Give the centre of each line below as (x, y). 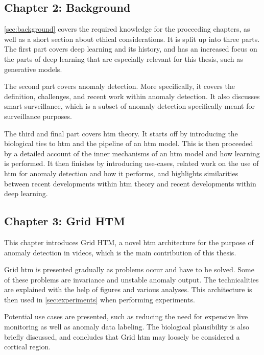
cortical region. (28, 347)
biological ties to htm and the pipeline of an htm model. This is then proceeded (129, 143)
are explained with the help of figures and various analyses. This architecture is (128, 289)
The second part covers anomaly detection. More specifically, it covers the (119, 86)
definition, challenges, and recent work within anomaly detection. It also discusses (132, 96)
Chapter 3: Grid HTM (65, 221)
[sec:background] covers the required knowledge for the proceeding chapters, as (127, 29)
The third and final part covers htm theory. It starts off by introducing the (121, 133)
